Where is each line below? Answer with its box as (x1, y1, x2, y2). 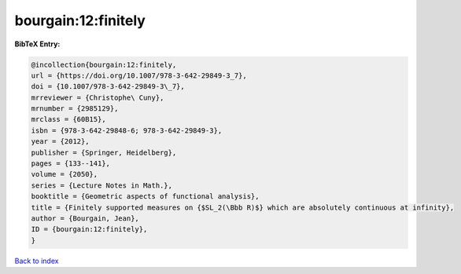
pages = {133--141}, (31, 159, 110, 168)
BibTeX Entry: (14, 39, 61, 49)
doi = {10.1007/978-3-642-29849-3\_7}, (31, 82, 185, 91)
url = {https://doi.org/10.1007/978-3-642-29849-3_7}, (31, 71, 247, 80)
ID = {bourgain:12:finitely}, (31, 225, 148, 234)
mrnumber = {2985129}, (31, 104, 119, 113)
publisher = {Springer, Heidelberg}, (31, 148, 177, 157)
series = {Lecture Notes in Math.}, (31, 181, 173, 190)
